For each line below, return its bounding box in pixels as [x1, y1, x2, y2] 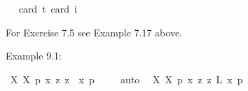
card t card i [18, 1, 77, 15]
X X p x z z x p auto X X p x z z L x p [10, 71, 243, 86]
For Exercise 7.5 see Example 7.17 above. [6, 24, 183, 39]
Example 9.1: [6, 48, 62, 63]
